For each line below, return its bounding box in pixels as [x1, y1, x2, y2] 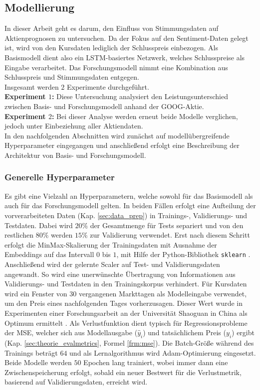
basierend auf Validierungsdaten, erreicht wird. [4, 377, 148, 387]
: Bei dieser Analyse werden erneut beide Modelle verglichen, [51, 111, 238, 121]
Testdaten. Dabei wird [4, 220, 73, 230]
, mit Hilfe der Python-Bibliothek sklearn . [116, 249, 251, 260]
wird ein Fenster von [4, 288, 67, 298]
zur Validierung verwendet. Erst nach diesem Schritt [90, 230, 250, 240]
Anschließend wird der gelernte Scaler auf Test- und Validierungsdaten [4, 259, 220, 269]
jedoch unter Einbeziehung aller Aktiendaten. [4, 121, 143, 131]
